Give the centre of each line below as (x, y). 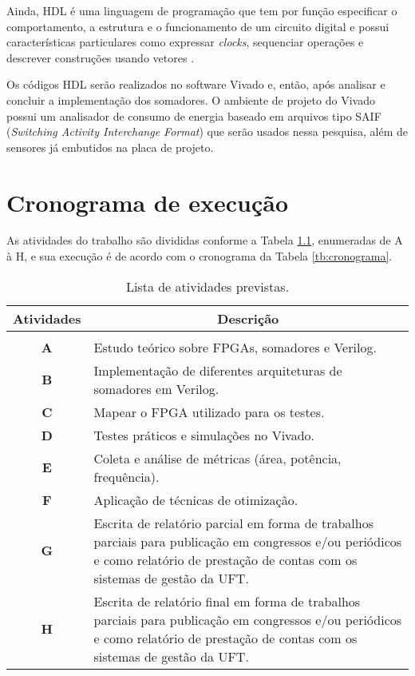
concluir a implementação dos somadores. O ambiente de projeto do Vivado (191, 99)
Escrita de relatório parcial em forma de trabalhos (234, 523)
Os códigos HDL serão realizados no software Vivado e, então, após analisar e (196, 84)
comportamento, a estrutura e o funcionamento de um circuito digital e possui (198, 26)
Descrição (248, 318)
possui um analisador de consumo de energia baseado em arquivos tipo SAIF (194, 115)
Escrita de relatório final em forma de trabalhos (227, 601)
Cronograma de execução (147, 202)
